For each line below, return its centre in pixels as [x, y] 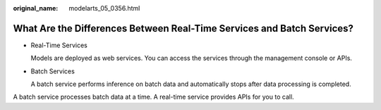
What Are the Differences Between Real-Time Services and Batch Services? [183, 28]
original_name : [36, 8]
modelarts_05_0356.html [104, 8]
